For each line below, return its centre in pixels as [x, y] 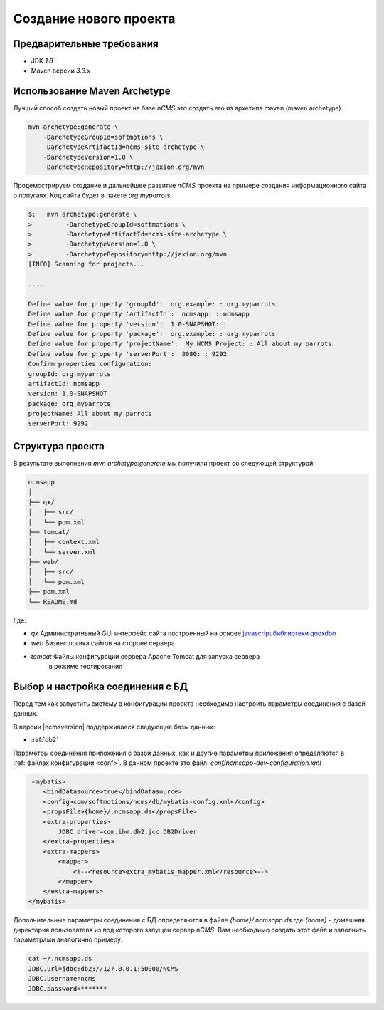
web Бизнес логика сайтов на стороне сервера [103, 643]
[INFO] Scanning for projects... [86, 264]
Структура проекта [59, 446]
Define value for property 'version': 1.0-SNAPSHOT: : [128, 324]
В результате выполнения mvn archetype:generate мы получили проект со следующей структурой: [164, 463]
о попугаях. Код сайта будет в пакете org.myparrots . [92, 195]
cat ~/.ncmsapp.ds [60, 959]
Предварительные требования [86, 44]
